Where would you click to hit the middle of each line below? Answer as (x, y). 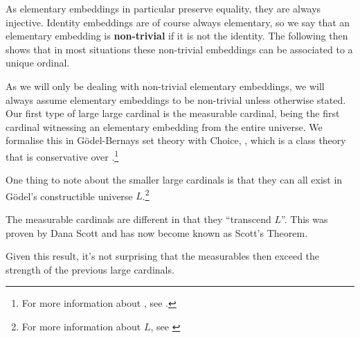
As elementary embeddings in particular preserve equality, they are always (163, 8)
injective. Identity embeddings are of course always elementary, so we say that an (178, 22)
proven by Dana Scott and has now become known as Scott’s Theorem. (157, 232)
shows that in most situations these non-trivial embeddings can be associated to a (179, 49)
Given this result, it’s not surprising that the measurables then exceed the (163, 256)
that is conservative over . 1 (62, 155)
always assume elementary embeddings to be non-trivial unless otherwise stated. (176, 99)
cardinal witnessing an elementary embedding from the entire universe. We (164, 126)
